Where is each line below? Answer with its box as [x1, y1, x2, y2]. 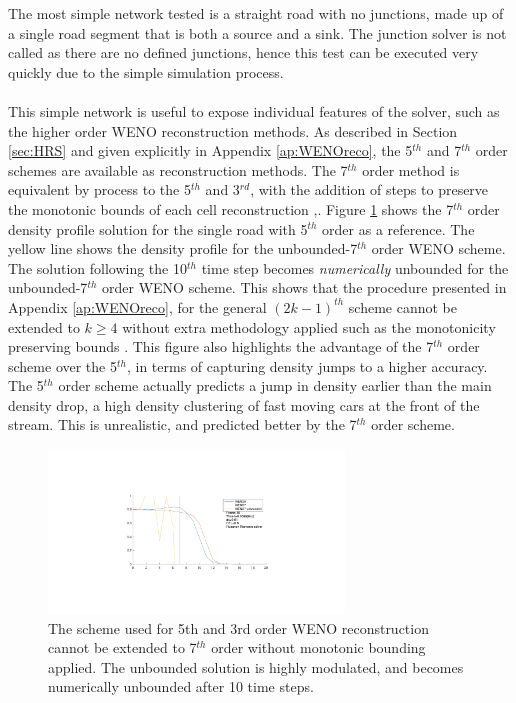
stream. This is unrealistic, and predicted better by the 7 [8, 414, 357, 435]
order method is [362, 159, 460, 180]
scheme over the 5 [8, 355, 117, 376]
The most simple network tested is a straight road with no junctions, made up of [8, 3, 504, 23]
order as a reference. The [322, 218, 475, 239]
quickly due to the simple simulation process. [8, 61, 284, 82]
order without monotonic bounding [211, 637, 426, 658]
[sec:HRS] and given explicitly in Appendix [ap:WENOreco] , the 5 [8, 140, 413, 161]
